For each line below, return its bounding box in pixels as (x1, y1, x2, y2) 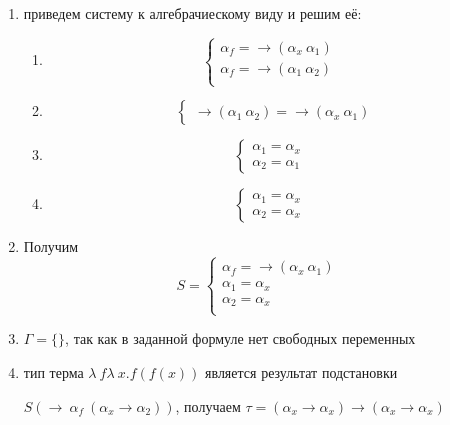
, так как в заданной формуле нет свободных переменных (65, 328, 416, 349)
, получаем (175, 395, 241, 416)
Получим (23, 236, 79, 257)
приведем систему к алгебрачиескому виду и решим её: (23, 3, 362, 23)
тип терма (23, 361, 84, 382)
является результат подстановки (205, 361, 398, 382)
